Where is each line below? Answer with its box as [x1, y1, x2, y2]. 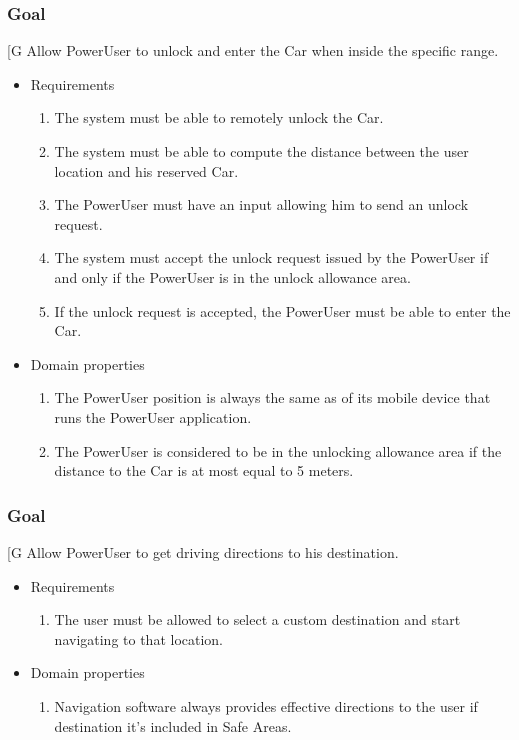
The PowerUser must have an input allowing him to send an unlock [54, 194, 469, 215]
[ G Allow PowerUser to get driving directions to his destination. [7, 541, 399, 562]
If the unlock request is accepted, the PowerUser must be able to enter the [54, 300, 511, 321]
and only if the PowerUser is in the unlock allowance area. [54, 266, 411, 287]
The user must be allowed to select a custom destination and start [54, 609, 461, 630]
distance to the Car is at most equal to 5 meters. [54, 460, 354, 481]
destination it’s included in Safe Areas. [54, 715, 292, 736]
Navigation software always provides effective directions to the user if [54, 695, 478, 716]
